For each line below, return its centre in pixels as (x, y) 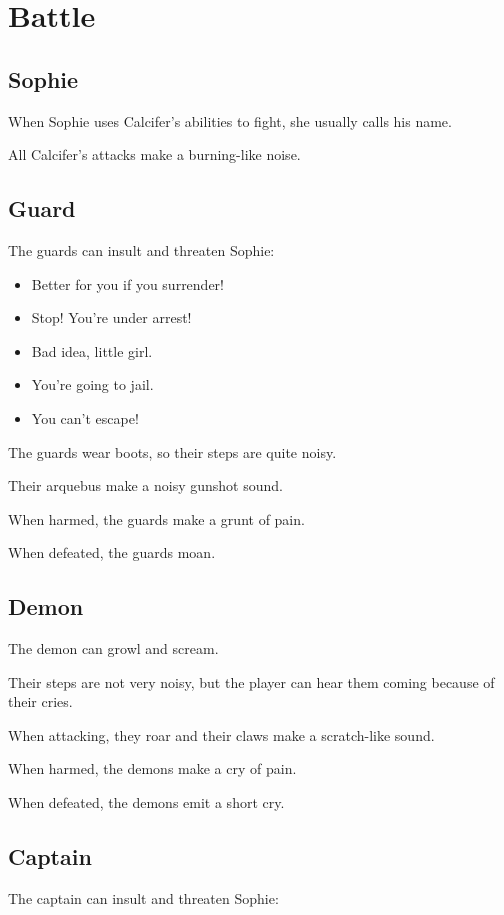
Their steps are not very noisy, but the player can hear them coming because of (251, 681)
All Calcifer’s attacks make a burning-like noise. (154, 154)
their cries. (40, 701)
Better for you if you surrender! (128, 283)
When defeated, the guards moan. (112, 552)
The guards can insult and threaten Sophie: (141, 249)
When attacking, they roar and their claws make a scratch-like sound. (221, 734)
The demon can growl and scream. (113, 648)
